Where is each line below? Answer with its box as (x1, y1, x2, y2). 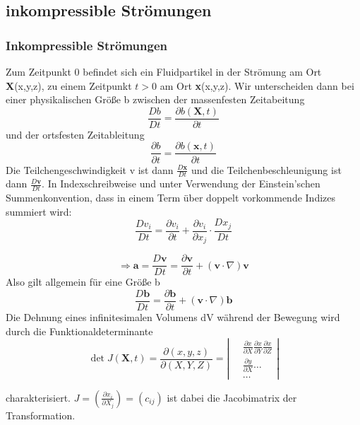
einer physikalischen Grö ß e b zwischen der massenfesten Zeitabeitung (6, 92, 305, 107)
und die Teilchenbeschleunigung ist (191, 162, 342, 177)
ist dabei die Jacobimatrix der (167, 390, 297, 404)
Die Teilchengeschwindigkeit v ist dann (6, 162, 174, 177)
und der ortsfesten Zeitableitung (6, 127, 145, 141)
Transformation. (6, 407, 76, 422)
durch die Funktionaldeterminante (6, 323, 153, 338)
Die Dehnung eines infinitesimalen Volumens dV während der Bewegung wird (6, 310, 340, 324)
